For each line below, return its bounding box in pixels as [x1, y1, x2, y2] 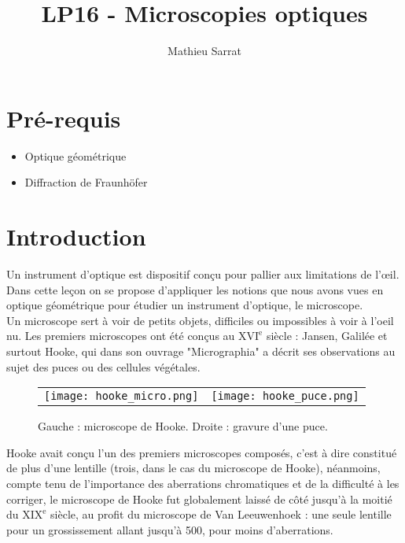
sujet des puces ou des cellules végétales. [6, 358, 201, 375]
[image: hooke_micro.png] [44, 390, 199, 403]
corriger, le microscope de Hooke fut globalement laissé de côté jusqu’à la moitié [6, 490, 392, 507]
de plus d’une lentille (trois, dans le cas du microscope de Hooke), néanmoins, [6, 460, 381, 476]
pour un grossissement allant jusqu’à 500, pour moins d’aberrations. [6, 521, 333, 537]
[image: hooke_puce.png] [211, 390, 359, 403]
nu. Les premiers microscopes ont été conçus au [6, 327, 235, 344]
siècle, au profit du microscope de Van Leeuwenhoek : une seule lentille [50, 506, 392, 523]
